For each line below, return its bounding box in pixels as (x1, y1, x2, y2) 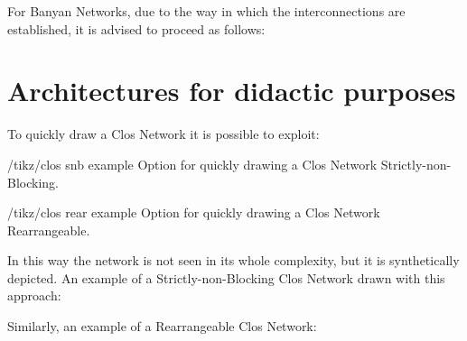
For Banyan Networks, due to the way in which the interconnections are (7, 2, 406, 20)
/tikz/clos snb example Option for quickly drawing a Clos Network (7, 154, 378, 173)
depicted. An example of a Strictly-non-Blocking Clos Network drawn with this (7, 268, 445, 287)
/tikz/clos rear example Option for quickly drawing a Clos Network (7, 203, 380, 222)
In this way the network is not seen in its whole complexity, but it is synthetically (7, 251, 460, 270)
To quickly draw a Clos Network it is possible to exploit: (7, 124, 320, 143)
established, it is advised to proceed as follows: (7, 19, 266, 38)
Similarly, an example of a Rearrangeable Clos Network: (7, 317, 317, 336)
